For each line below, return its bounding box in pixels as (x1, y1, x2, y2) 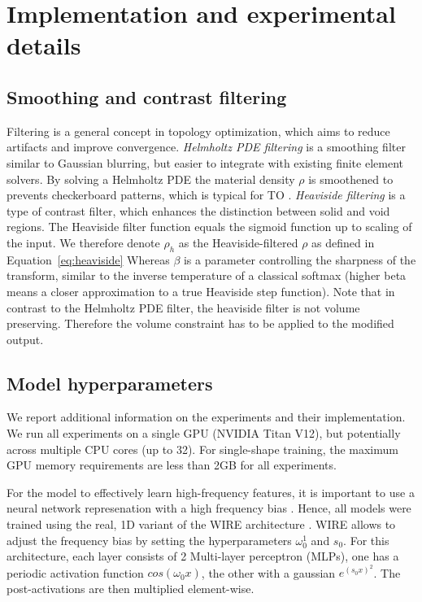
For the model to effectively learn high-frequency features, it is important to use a (7, 483, 415, 500)
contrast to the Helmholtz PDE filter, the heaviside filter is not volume (7, 299, 360, 316)
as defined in (311, 233, 375, 251)
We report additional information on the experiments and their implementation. (7, 408, 406, 425)
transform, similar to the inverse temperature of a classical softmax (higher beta (7, 267, 407, 284)
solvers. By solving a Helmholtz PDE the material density (7, 170, 295, 187)
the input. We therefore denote (7, 233, 160, 251)
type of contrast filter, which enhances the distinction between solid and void (7, 202, 390, 219)
